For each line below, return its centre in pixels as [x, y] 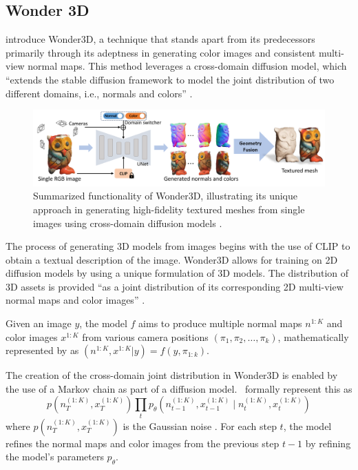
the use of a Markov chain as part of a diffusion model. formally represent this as [179, 388]
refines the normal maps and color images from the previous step [143, 443]
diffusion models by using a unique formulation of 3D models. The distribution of [177, 273]
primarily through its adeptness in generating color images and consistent [161, 52]
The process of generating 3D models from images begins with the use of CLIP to [178, 246]
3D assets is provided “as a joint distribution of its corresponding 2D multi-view [175, 286]
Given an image [39, 323]
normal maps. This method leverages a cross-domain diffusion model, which [187, 66]
